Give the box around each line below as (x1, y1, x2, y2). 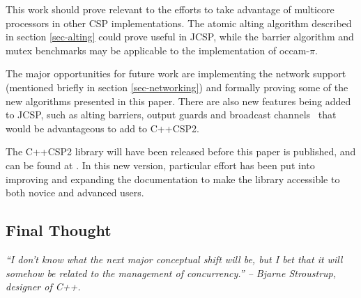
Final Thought (6, 219, 112, 241)
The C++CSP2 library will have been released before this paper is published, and (6, 144, 356, 159)
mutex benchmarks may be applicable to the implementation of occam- (6, 42, 310, 57)
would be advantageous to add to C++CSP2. (6, 120, 199, 135)
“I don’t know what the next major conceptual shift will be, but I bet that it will (6, 251, 343, 266)
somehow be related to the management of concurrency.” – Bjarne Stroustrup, (6, 265, 337, 280)
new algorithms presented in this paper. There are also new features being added (6, 93, 351, 108)
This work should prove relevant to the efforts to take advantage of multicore (6, 2, 335, 16)
